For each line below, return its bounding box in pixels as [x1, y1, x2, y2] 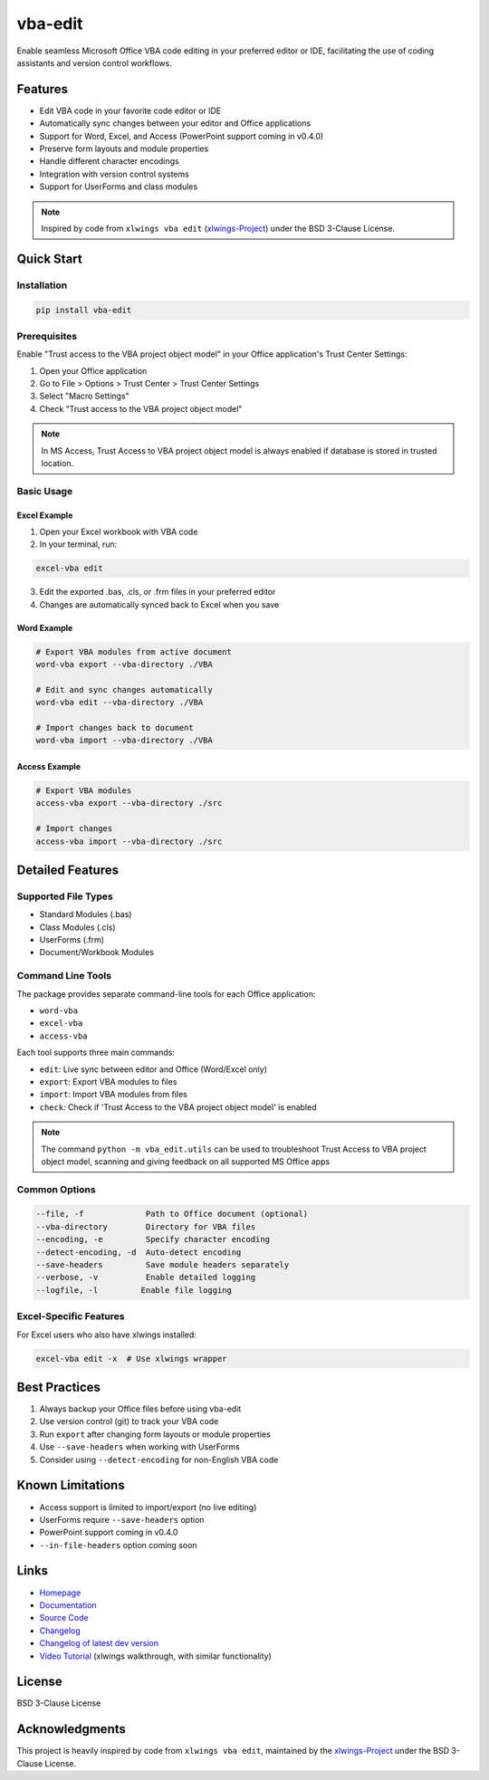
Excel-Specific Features [16, 1310, 125, 1323]
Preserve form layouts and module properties [39, 143, 209, 154]
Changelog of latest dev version [39, 1638, 158, 1649]
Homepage [39, 1587, 81, 1598]
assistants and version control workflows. [16, 57, 172, 68]
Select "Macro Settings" [39, 390, 130, 402]
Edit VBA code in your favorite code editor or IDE [39, 105, 222, 116]
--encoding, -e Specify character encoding [35, 1234, 271, 1245]
